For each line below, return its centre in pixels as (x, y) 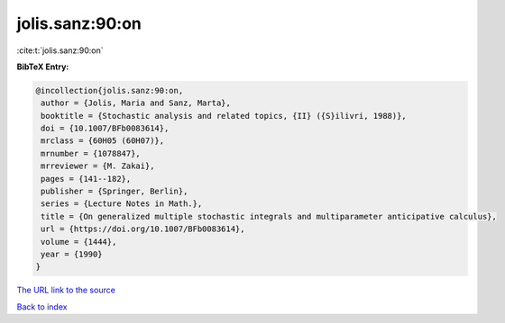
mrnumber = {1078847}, (91, 153)
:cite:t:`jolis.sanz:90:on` (60, 50)
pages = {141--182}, (86, 179)
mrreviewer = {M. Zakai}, (98, 166)
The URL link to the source (66, 290)
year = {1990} (72, 254)
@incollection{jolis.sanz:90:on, (110, 90)
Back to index (42, 307)
